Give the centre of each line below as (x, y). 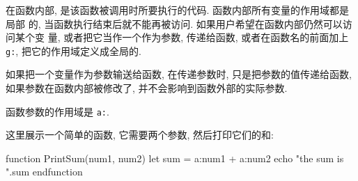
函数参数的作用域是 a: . (57, 111)
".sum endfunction (44, 172)
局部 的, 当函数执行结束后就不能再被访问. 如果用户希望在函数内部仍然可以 (174, 23)
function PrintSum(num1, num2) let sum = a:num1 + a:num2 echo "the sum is (175, 158)
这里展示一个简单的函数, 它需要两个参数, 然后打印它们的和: (140, 135)
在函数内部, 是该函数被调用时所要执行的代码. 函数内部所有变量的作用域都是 (178, 10)
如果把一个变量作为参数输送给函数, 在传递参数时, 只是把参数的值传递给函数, (179, 74)
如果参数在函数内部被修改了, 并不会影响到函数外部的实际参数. (147, 88)
